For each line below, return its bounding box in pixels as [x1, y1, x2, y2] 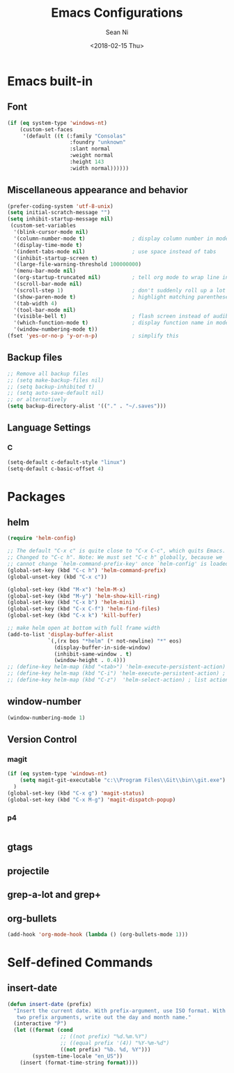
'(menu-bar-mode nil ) [13, 267, 77, 275]
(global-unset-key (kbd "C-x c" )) [7, 573, 108, 580]
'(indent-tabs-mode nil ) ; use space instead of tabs [13, 248, 217, 255]
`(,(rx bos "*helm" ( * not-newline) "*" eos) [47, 637, 182, 645]
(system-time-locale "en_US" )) [32, 1052, 123, 1060]
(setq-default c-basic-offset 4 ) [7, 465, 104, 472]
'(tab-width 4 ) [13, 300, 58, 307]
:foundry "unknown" [69, 139, 127, 146]
